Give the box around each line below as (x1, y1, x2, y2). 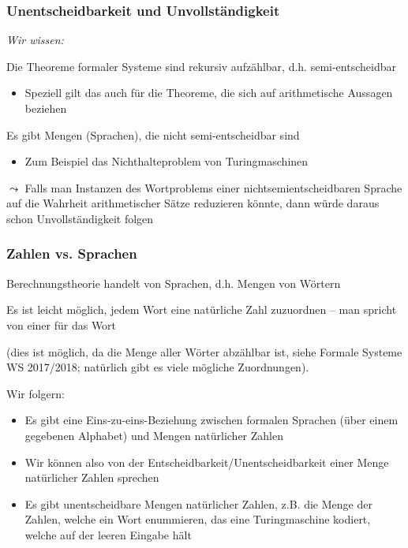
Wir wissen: (6, 32, 64, 48)
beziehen (24, 100, 67, 116)
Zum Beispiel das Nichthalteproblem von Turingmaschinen (24, 153, 309, 170)
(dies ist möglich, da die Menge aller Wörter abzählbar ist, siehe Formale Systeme (6, 343, 402, 360)
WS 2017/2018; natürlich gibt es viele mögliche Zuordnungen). (6, 359, 309, 375)
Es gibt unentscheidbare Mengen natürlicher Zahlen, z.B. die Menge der (24, 495, 372, 512)
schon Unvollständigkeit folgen (6, 210, 154, 226)
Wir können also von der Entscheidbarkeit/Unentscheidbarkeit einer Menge (24, 453, 389, 470)
